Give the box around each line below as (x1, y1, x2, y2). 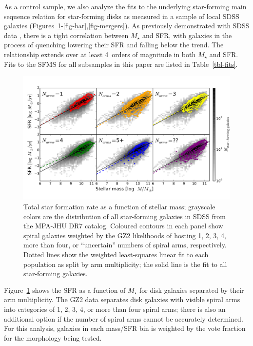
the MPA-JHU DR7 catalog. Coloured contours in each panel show (23, 221, 223, 231)
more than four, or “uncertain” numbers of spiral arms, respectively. (23, 240, 227, 250)
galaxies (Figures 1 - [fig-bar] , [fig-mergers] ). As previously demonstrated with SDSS (4, 20, 250, 31)
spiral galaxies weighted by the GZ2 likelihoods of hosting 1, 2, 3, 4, (23, 230, 226, 240)
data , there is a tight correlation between (4, 30, 129, 40)
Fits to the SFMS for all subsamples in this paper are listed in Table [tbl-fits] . (4, 59, 238, 69)
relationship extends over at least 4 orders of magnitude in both (4, 49, 196, 59)
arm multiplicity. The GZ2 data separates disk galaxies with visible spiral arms (4, 294, 240, 305)
